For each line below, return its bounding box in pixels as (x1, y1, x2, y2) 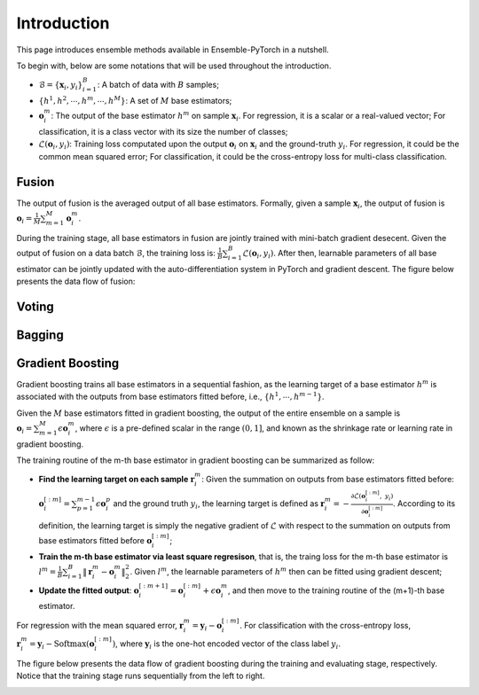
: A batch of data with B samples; (97, 80, 219, 90)
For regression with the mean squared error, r (16, 620, 184, 630)
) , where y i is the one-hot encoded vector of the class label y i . (112, 638, 342, 651)
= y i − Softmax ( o (28, 639, 95, 651)
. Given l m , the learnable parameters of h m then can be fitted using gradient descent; (130, 566, 443, 576)
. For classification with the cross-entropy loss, (239, 620, 412, 630)
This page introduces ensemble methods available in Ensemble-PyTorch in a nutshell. (16, 44, 329, 55)
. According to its (393, 498, 456, 509)
